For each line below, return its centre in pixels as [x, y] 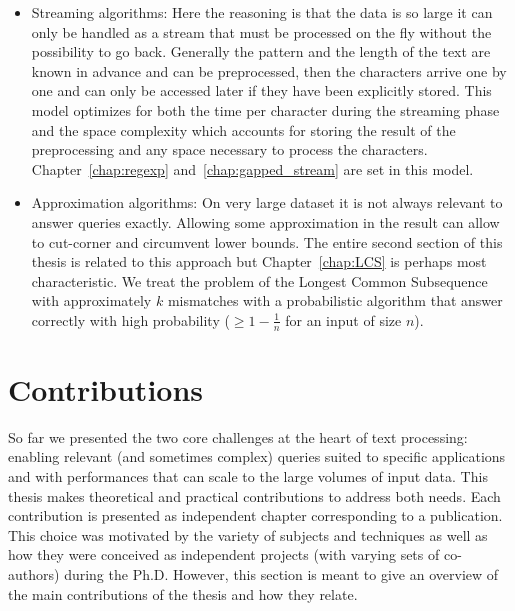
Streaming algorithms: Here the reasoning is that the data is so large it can [262, 12]
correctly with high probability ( [130, 319]
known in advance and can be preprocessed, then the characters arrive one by [269, 70]
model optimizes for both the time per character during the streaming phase [265, 109]
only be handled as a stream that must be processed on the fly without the [261, 31]
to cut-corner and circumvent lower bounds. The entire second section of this [267, 241]
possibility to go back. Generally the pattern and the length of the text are [261, 51]
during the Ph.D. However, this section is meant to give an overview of [281, 574]
